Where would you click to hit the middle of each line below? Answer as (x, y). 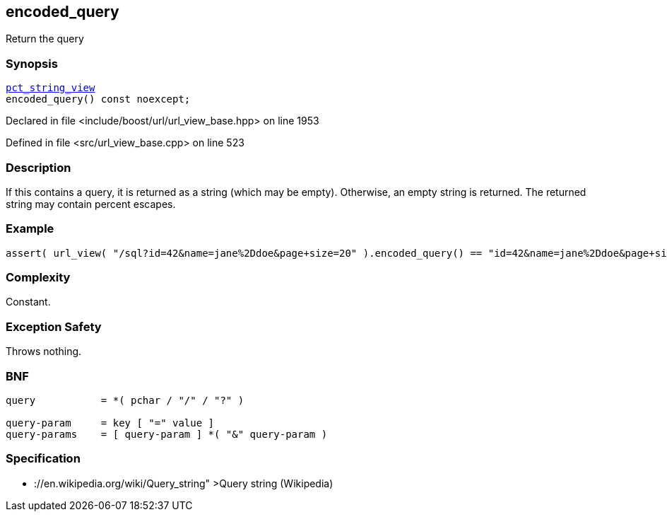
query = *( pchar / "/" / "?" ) (125, 400)
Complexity (38, 278)
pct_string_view (51, 88)
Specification (43, 459)
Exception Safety (54, 326)
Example (30, 229)
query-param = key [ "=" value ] (110, 423)
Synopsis (32, 63)
